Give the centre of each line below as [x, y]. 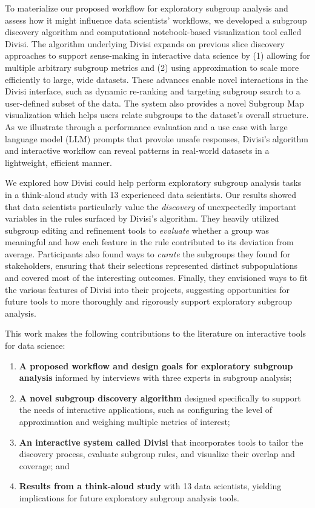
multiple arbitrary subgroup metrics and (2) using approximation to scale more [152, 67]
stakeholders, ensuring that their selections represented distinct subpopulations [151, 266]
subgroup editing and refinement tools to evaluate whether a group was [137, 230]
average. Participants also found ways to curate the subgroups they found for [148, 253]
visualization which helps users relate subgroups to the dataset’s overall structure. [157, 115]
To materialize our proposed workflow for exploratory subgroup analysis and [147, 8]
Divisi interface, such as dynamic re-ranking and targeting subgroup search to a [153, 91]
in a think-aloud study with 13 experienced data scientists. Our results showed [151, 194]
